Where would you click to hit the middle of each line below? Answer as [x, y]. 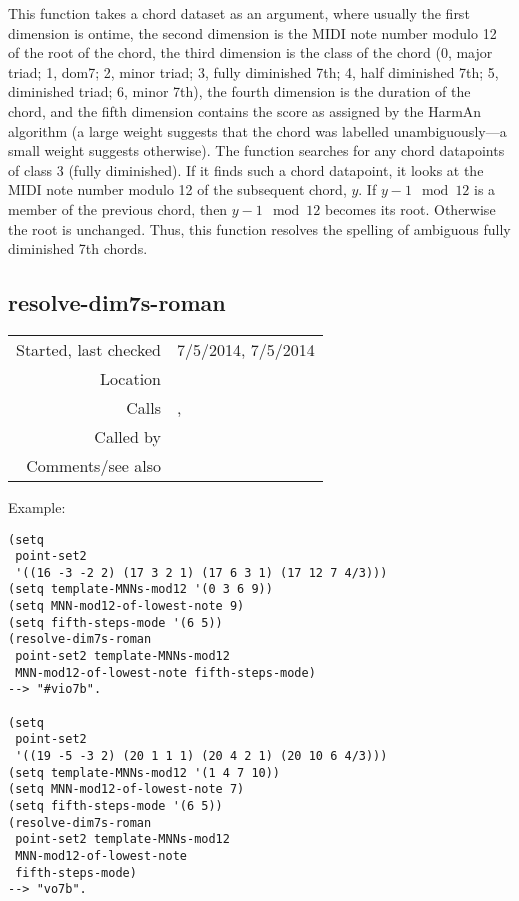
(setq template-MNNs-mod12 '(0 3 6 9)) [140, 589]
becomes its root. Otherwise [410, 208]
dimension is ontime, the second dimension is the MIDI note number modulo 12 [252, 32]
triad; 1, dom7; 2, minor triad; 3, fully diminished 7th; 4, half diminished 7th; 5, [253, 71]
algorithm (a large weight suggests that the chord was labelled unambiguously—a [257, 130]
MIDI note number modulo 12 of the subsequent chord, [177, 189]
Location [130, 378]
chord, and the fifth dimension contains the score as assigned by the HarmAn [245, 110]
